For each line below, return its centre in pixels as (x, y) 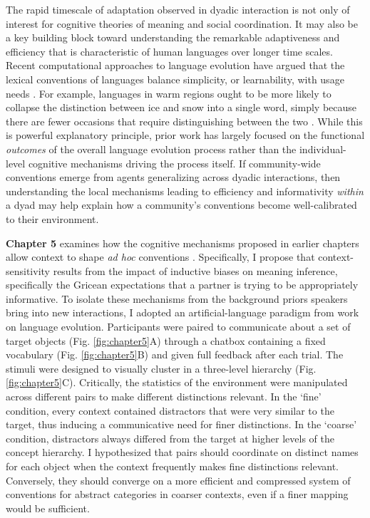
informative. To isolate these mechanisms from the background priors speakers (177, 298)
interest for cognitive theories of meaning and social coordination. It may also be (182, 23)
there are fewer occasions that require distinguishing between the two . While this (184, 121)
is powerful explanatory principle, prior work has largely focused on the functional (185, 135)
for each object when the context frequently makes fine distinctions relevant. (172, 466)
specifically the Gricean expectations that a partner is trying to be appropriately (182, 285)
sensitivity (28, 270)
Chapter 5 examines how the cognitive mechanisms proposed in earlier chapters (183, 243)
